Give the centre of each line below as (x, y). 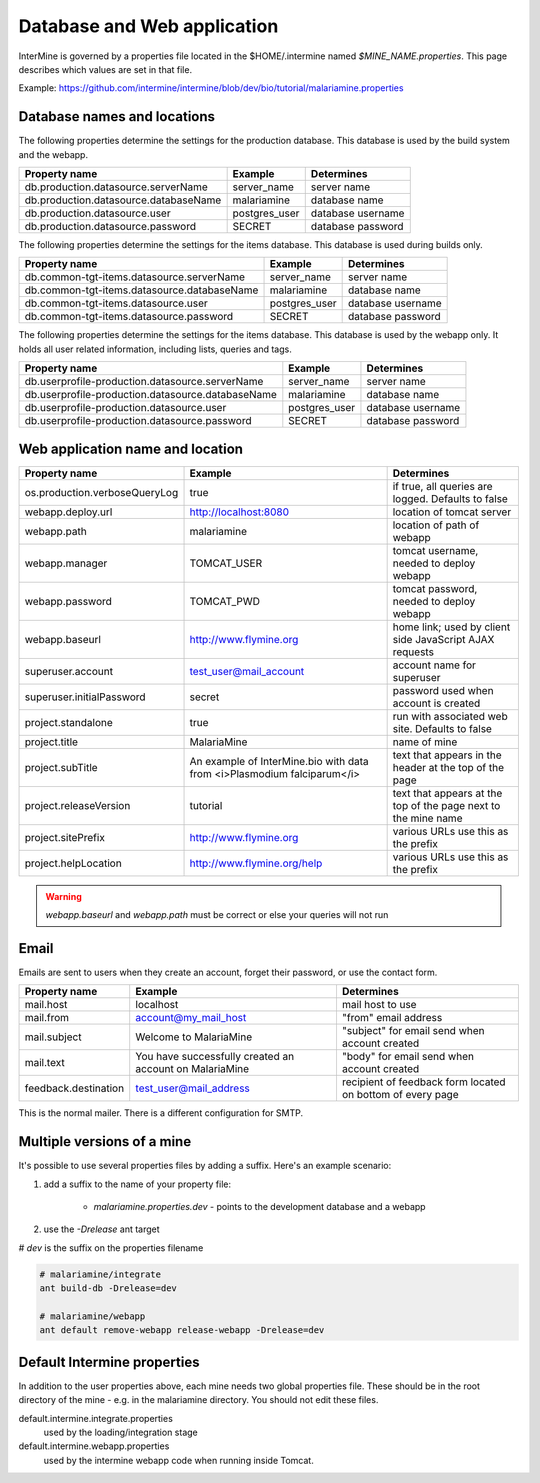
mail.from (47, 1018)
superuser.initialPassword (85, 697)
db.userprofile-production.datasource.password (138, 421)
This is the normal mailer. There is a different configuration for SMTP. (161, 1113)
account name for (434, 665)
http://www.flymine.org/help (256, 863)
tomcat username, (435, 550)
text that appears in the (447, 755)
